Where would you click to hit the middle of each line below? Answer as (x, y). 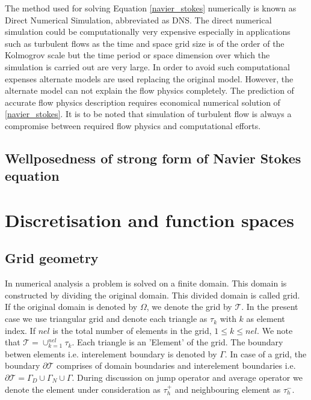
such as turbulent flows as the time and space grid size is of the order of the (145, 43)
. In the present (270, 307)
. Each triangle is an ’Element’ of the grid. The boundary (177, 342)
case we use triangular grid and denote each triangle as (106, 319)
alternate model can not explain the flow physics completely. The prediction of (149, 90)
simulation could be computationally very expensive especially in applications (148, 32)
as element (266, 319)
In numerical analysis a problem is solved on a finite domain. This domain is (146, 283)
